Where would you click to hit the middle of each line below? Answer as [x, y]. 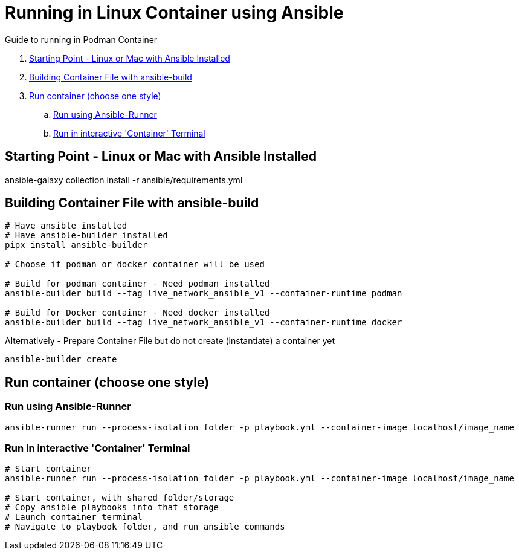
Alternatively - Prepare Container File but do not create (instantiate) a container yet [170, 341]
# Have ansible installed [66, 226]
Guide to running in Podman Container [81, 39]
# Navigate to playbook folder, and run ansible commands [145, 527]
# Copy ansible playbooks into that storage [112, 508]
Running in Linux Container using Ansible [174, 13]
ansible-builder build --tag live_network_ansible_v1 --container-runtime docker [204, 323]
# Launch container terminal [74, 517]
